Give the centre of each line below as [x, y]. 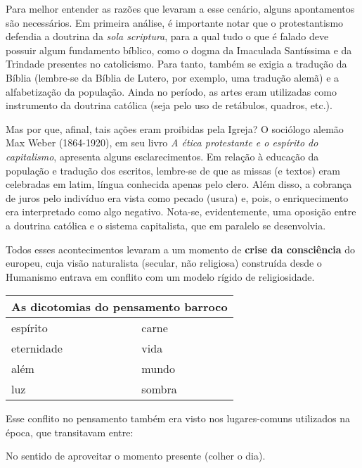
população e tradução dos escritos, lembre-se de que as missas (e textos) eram [173, 170]
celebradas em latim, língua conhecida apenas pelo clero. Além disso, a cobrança [179, 184]
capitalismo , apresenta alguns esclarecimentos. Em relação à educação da [162, 156]
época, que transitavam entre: [70, 432]
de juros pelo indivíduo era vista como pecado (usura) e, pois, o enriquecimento [177, 197]
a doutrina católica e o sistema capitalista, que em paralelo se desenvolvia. [166, 225]
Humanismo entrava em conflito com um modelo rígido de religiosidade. [160, 276]
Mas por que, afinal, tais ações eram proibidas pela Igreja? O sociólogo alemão [175, 128]
